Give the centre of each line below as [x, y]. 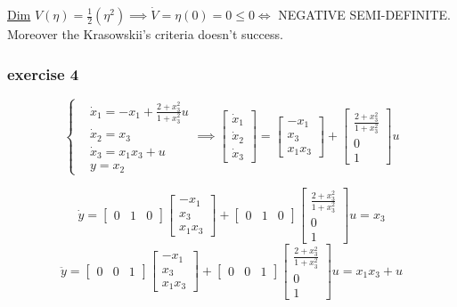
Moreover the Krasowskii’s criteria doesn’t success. [145, 34]
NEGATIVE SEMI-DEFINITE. [364, 14]
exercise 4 [43, 73]
